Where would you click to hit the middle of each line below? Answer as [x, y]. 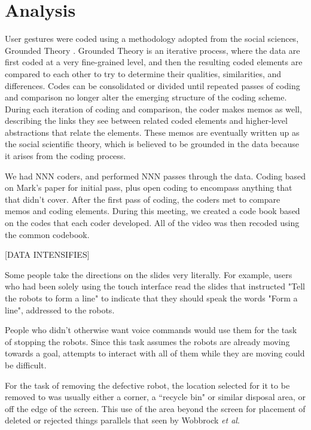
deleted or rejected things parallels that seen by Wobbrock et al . [122, 420]
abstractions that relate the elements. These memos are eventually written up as [152, 132]
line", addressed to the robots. [60, 309]
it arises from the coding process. [65, 156]
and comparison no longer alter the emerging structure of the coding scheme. [146, 97]
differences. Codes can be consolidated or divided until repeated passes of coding [153, 85]
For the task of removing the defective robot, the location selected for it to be [147, 385]
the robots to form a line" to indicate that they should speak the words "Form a [151, 298]
